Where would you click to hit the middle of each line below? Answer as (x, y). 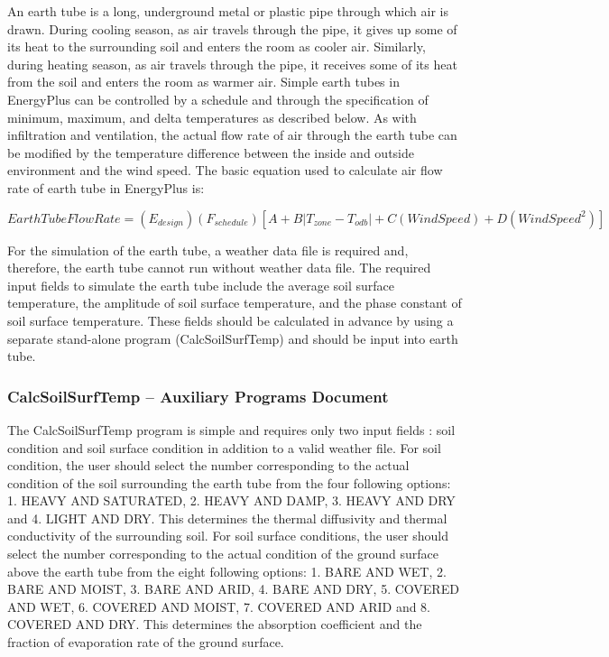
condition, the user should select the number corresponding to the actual (208, 465)
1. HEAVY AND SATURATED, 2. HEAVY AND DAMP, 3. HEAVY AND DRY (231, 500)
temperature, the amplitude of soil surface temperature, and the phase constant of (235, 303)
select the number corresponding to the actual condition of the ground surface (223, 554)
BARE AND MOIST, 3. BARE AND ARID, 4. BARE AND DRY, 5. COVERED (233, 589)
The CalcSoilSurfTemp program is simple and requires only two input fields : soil (231, 429)
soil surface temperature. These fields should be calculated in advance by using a (231, 320)
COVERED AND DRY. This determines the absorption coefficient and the (215, 624)
